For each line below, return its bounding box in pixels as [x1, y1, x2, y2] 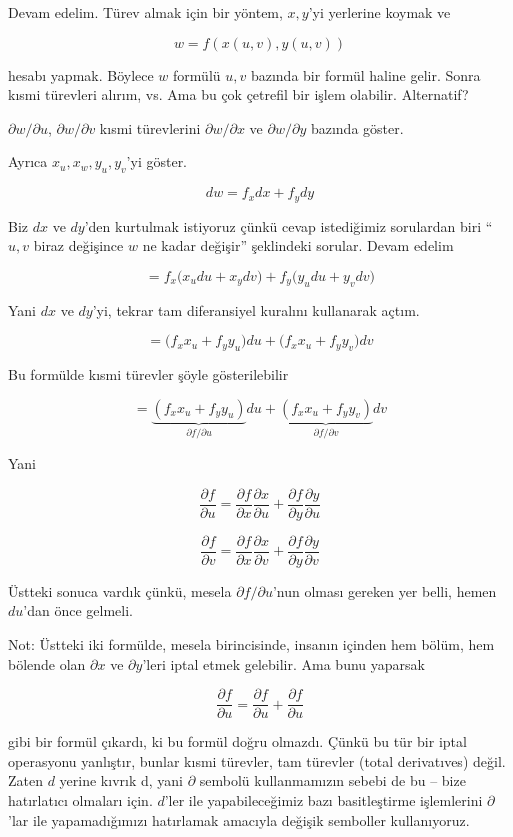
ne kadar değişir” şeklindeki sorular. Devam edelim [142, 235, 454, 256]
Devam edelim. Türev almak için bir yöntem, [8, 2, 283, 22]
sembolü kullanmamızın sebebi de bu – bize [199, 770, 466, 791]
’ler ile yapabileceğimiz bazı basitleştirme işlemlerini [164, 789, 483, 810]
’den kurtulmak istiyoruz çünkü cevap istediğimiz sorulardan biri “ [84, 215, 493, 236]
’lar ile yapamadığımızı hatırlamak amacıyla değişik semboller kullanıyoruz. [8, 809, 470, 830]
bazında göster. [310, 117, 404, 138]
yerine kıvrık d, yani [59, 770, 183, 791]
